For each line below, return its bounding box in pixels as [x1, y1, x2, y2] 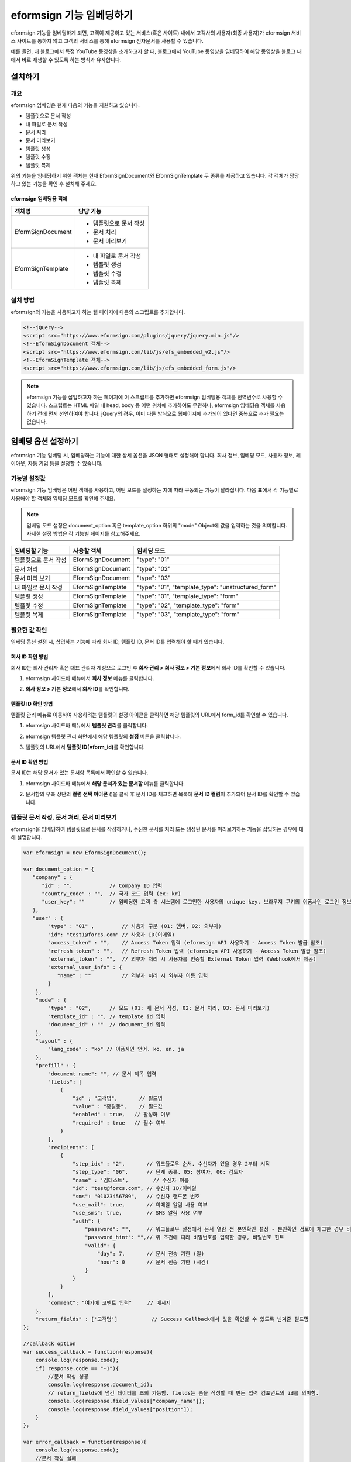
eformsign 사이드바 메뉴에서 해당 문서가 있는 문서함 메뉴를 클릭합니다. [25, 780, 185, 787]
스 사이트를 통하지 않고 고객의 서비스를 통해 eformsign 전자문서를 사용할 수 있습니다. [11, 37, 204, 44]
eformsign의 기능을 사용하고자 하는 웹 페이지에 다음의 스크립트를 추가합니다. [11, 308, 185, 315]
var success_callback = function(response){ [23, 1349, 153, 1355]
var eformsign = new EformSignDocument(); [23, 849, 147, 856]
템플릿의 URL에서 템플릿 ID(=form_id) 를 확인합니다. [25, 743, 146, 750]
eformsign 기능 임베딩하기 [11, 9, 133, 22]
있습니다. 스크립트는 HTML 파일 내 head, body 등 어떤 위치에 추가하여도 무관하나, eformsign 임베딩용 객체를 [26, 402, 275, 409]
